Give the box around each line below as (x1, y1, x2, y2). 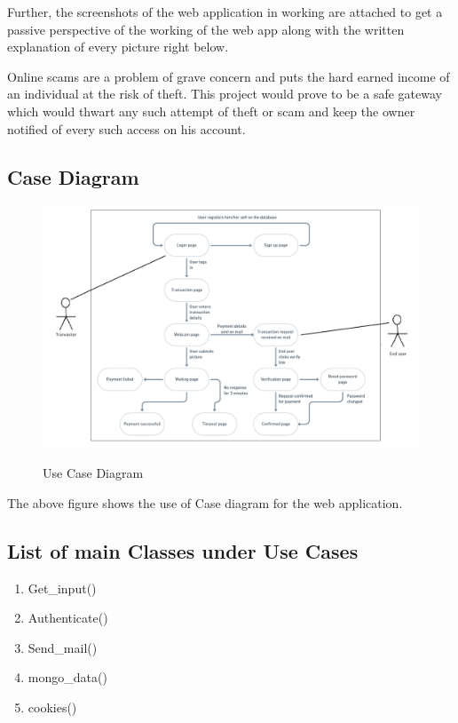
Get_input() (28, 578, 97, 597)
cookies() (28, 698, 77, 716)
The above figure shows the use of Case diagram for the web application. (7, 493, 403, 512)
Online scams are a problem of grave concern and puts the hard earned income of (7, 67, 450, 85)
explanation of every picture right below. (7, 37, 229, 56)
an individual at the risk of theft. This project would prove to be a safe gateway (7, 84, 442, 103)
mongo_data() (28, 668, 107, 687)
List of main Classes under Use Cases (7, 536, 359, 564)
